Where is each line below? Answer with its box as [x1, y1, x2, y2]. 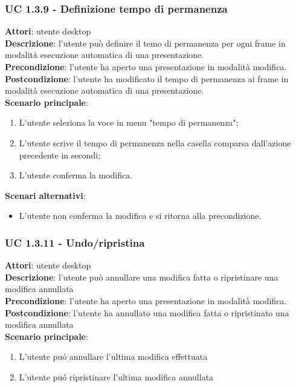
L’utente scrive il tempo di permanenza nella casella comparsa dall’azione [19, 136, 291, 149]
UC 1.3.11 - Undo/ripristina [5, 235, 145, 250]
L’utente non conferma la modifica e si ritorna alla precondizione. [19, 209, 262, 222]
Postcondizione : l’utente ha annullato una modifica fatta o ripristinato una [5, 306, 289, 319]
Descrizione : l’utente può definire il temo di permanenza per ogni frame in [5, 36, 286, 49]
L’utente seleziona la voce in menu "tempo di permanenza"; [19, 116, 239, 129]
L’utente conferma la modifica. [19, 169, 133, 181]
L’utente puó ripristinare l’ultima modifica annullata [19, 370, 214, 383]
